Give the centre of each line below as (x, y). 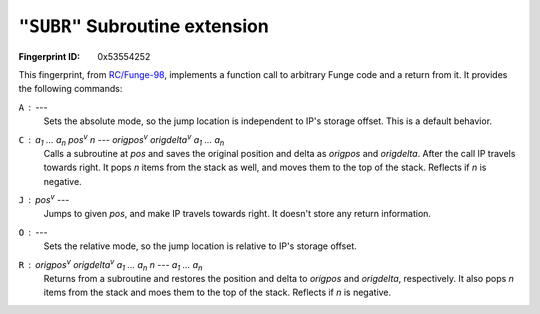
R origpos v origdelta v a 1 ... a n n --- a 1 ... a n (110, 264)
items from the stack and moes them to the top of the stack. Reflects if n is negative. (217, 292)
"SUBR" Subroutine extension (143, 26)
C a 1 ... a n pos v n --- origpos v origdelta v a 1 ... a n (121, 139)
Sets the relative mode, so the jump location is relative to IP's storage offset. (200, 246)
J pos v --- (44, 199)
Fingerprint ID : (49, 56)
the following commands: (70, 89)
